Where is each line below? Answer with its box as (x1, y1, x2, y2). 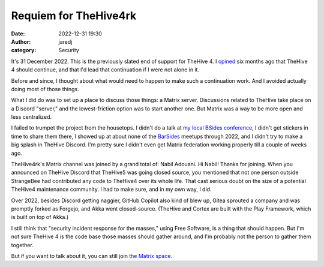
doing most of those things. (11, 85, 79, 92)
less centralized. (11, 113, 52, 121)
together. (11, 241, 34, 248)
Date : (11, 30, 25, 37)
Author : (11, 38, 31, 45)
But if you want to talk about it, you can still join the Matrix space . (11, 252, 173, 259)
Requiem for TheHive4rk (11, 9, 137, 22)
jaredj (58, 38, 73, 45)
